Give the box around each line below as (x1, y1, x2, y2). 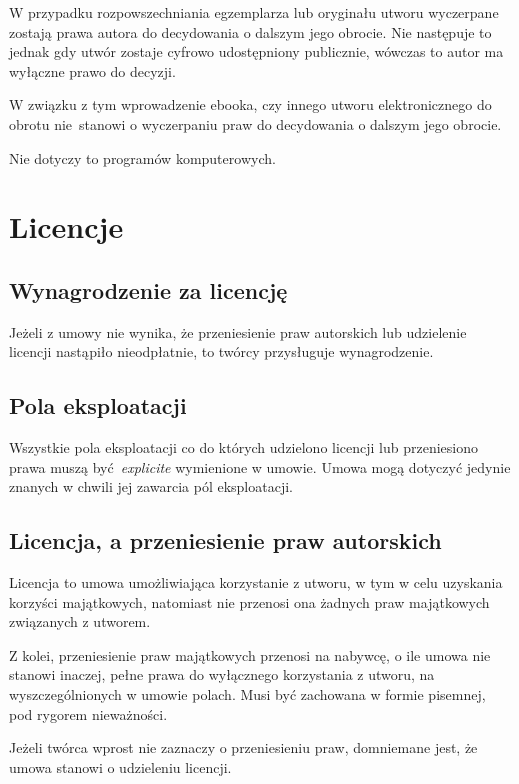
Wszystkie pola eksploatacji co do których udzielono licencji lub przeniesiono (9, 437, 479, 458)
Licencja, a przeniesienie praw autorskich (9, 525, 442, 556)
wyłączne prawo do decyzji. (9, 60, 176, 81)
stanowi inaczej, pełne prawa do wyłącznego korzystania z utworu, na (9, 664, 435, 685)
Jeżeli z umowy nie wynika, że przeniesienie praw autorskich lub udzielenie (9, 321, 467, 342)
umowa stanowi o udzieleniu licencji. (9, 756, 232, 777)
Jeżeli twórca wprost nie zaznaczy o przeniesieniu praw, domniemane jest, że (9, 737, 478, 758)
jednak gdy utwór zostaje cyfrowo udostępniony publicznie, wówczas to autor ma (9, 41, 504, 62)
